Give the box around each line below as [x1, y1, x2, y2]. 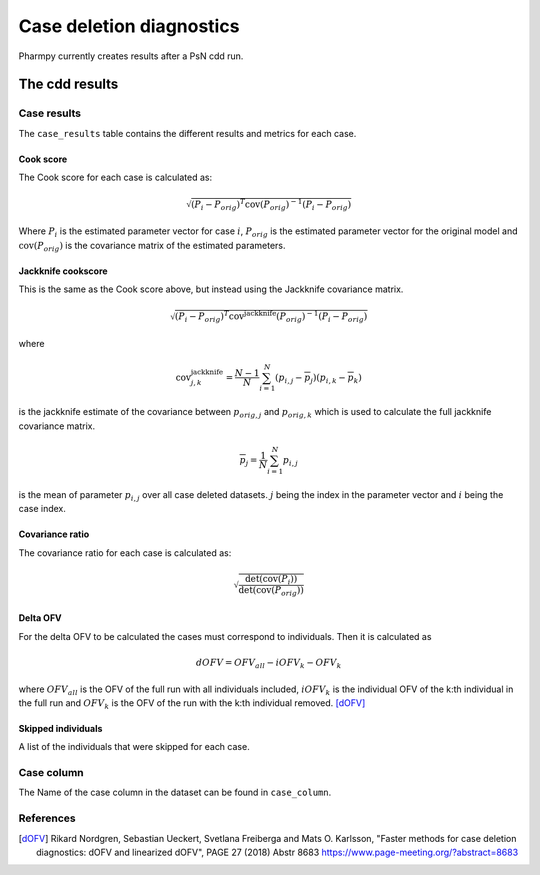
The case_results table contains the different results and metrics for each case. [18, 127, 357, 139]
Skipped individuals [18, 722, 103, 734]
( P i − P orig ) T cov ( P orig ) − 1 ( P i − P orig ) [190, 197, 352, 212]
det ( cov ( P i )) [245, 573, 298, 587]
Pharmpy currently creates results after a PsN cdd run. [18, 50, 244, 62]
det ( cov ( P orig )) [238, 585, 305, 599]
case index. [18, 503, 67, 515]
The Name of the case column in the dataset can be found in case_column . [18, 786, 332, 799]
